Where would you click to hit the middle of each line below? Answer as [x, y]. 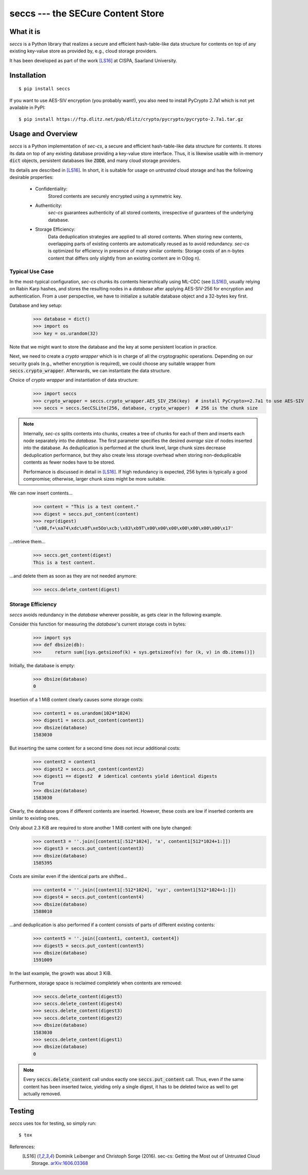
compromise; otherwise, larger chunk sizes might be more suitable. [94, 479]
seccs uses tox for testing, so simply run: [53, 1123]
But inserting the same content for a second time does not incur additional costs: [95, 748]
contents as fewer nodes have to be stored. [69, 462]
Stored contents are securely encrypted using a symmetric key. [115, 196]
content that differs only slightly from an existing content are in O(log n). [124, 258]
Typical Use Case [32, 271]
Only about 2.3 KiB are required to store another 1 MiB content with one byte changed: [101, 828]
